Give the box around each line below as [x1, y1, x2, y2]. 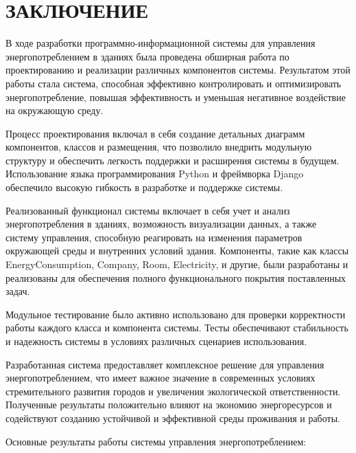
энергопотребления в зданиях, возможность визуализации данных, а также [5, 217, 317, 231]
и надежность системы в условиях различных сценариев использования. [5, 334, 307, 348]
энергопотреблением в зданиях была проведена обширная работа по [5, 49, 289, 63]
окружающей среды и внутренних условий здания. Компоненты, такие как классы [5, 243, 349, 258]
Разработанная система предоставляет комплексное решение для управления [5, 357, 324, 371]
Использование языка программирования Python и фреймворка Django [5, 166, 304, 181]
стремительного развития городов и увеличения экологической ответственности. [5, 384, 341, 398]
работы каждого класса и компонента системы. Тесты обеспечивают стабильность [5, 320, 348, 335]
